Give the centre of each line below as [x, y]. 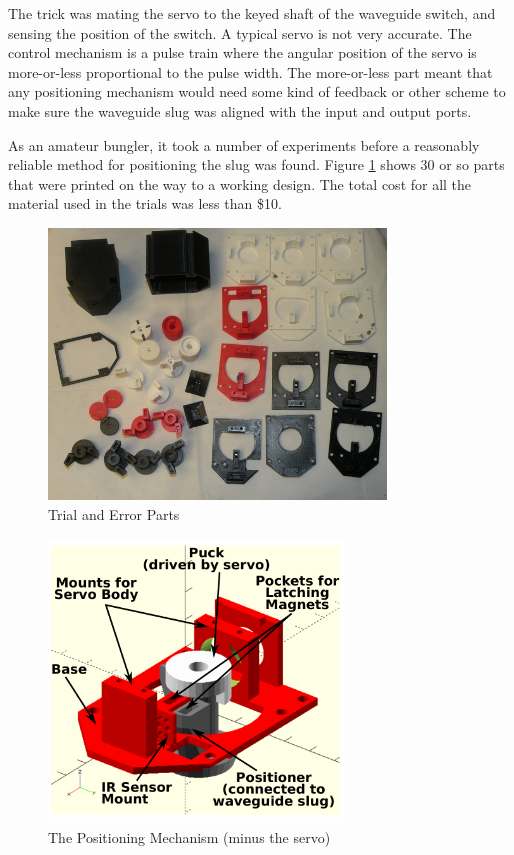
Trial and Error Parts [114, 513]
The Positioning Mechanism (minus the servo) [189, 836]
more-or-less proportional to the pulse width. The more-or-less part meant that [250, 71]
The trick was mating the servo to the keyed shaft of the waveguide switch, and [252, 13]
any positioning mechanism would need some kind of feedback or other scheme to [257, 91]
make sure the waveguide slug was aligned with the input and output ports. [240, 110]
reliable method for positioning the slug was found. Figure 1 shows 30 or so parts [256, 164]
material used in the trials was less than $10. [145, 203]
